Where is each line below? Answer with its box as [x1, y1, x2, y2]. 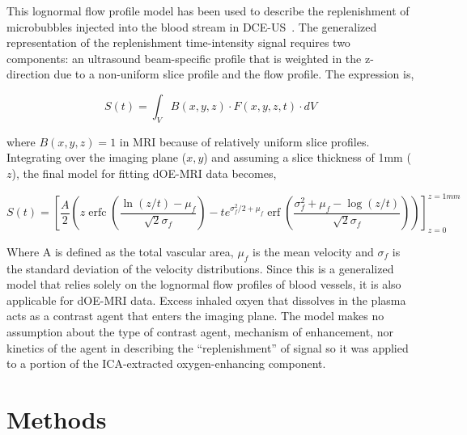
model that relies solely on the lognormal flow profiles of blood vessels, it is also [6, 276, 401, 293]
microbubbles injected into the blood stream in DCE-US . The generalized [6, 18, 377, 35]
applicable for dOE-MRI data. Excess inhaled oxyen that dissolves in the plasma [6, 291, 406, 308]
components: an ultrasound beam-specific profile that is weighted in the [6, 49, 362, 66]
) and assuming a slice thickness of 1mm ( [203, 149, 411, 166]
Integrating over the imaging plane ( [6, 149, 187, 166]
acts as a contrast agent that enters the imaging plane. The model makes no [6, 307, 384, 324]
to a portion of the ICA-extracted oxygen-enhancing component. [6, 355, 326, 372]
